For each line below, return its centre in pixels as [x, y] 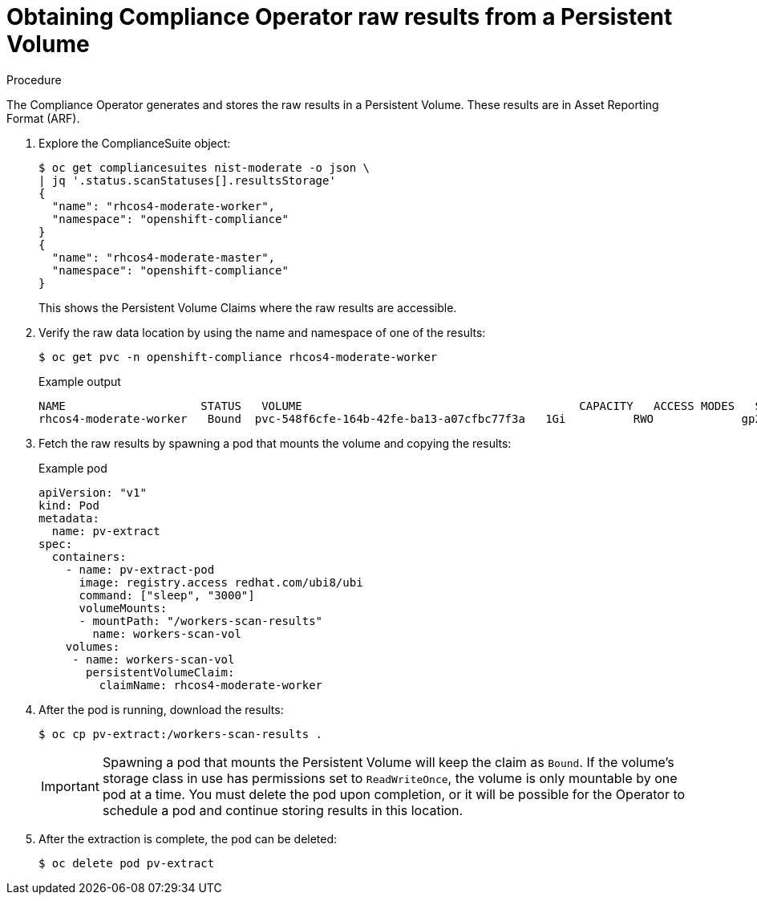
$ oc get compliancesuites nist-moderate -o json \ [204, 167]
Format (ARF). [43, 118]
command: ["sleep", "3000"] [167, 595]
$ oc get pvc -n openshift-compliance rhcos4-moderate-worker [238, 357]
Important [70, 786]
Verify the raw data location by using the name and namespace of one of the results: [262, 332]
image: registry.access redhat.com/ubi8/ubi [221, 582]
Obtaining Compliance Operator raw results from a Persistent [340, 17]
